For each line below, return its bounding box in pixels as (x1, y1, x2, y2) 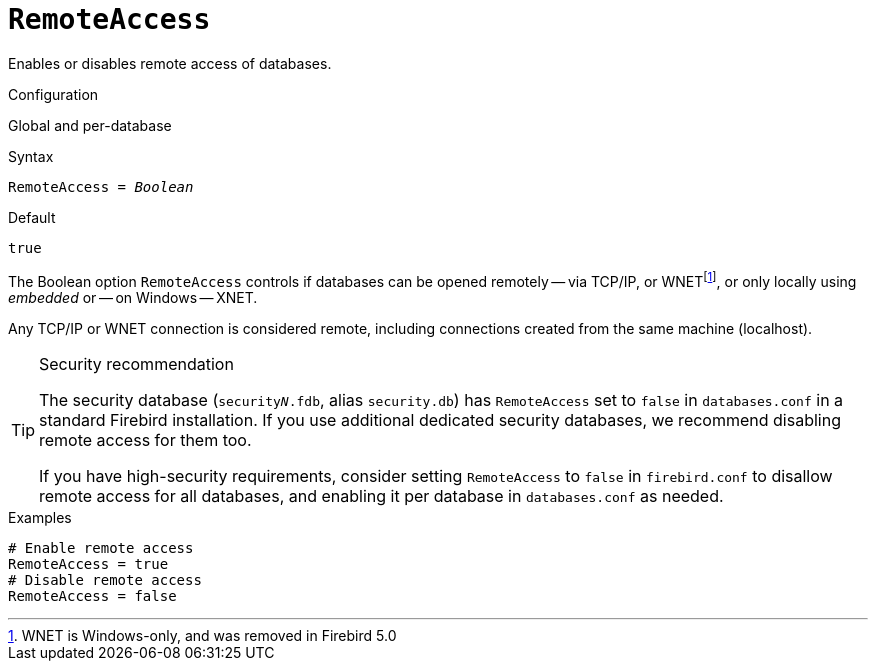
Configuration (8, 85, 99, 103)
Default (8, 208, 56, 226)
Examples (8, 509, 72, 527)
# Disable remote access (8, 572, 202, 589)
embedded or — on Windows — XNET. (8, 289, 258, 307)
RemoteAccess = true (8, 556, 169, 573)
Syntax (8, 147, 54, 165)
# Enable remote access (8, 540, 194, 557)
